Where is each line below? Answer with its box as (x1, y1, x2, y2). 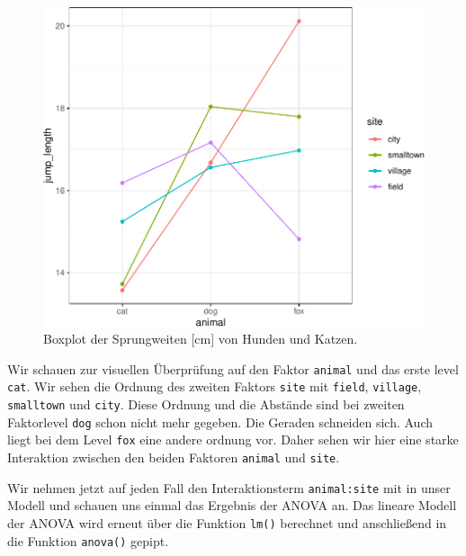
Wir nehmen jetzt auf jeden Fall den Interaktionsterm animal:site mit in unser (7, 478, 451, 497)
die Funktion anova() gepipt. (7, 531, 169, 550)
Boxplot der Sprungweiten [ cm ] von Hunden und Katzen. (43, 329, 358, 348)
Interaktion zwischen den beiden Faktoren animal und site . (7, 448, 340, 467)
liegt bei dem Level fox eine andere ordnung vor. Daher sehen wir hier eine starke (7, 430, 459, 449)
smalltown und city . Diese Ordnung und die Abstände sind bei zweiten (7, 395, 405, 414)
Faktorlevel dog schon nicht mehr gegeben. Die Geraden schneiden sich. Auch (7, 412, 434, 431)
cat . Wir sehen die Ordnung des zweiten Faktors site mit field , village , (7, 377, 422, 396)
